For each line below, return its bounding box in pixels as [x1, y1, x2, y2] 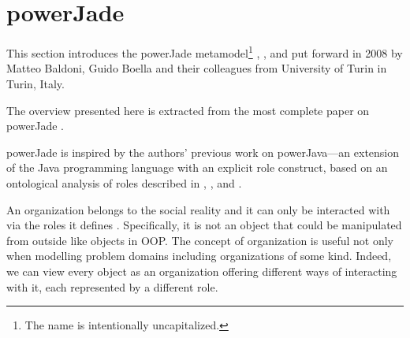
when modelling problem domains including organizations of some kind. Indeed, [6, 247, 392, 264]
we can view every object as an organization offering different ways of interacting [6, 262, 397, 279]
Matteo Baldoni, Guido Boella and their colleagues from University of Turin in [6, 60, 387, 76]
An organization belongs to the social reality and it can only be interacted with [6, 201, 390, 217]
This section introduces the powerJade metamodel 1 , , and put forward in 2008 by [6, 43, 403, 61]
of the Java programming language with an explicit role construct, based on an [6, 159, 388, 176]
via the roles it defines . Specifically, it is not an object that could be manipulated [6, 217, 402, 233]
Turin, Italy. [6, 75, 65, 91]
